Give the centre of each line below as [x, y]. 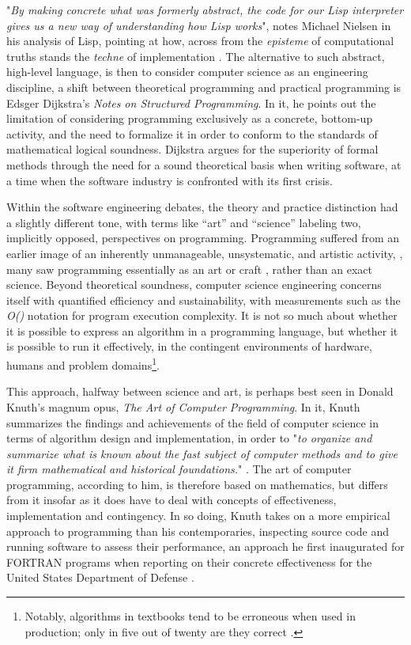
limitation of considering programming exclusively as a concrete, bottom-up [190, 118]
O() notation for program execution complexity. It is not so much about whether [202, 315]
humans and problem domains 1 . [83, 364]
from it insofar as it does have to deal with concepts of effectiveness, [172, 500]
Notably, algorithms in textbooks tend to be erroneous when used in [190, 616]
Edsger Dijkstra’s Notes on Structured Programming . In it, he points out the [191, 102]
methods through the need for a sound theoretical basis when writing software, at [204, 164]
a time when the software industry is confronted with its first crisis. [170, 180]
